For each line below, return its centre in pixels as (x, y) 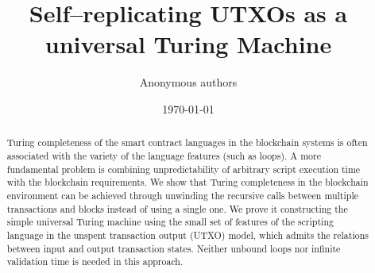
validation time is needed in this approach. (95, 261)
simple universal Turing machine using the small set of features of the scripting (170, 222)
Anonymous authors (188, 82)
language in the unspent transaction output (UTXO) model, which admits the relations (187, 235)
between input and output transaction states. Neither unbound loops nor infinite (174, 248)
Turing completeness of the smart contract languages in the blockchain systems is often (187, 142)
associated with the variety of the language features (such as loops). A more (164, 155)
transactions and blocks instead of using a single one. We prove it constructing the (177, 208)
